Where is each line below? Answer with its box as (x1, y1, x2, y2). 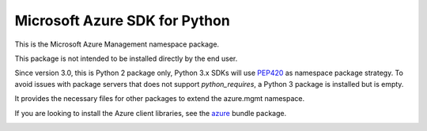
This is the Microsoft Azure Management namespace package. (14, 39, 220, 49)
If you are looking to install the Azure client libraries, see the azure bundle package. (14, 108, 287, 118)
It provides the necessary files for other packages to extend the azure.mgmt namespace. (14, 94, 304, 103)
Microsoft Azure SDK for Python (14, 12, 231, 29)
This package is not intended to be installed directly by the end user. (14, 54, 238, 63)
